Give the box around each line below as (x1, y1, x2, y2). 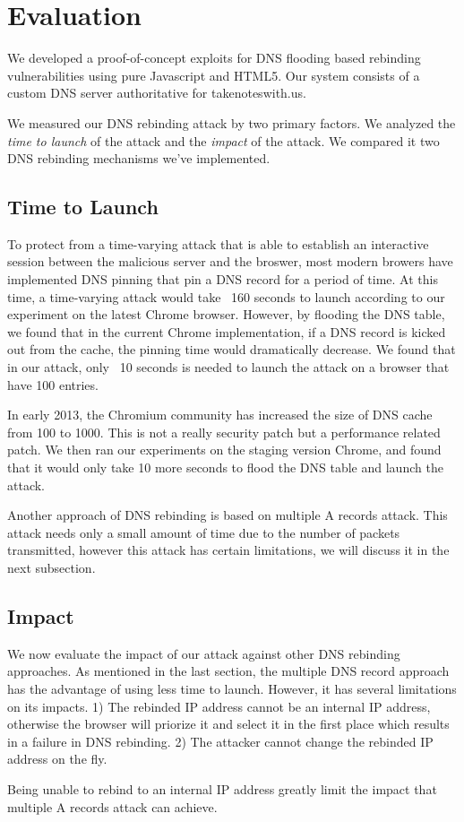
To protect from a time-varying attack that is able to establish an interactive (7, 234, 429, 253)
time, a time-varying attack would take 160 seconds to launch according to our (7, 287, 445, 306)
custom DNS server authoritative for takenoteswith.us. (7, 83, 306, 102)
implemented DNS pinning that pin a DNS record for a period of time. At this (7, 270, 438, 289)
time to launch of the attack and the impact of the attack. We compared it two (7, 131, 440, 150)
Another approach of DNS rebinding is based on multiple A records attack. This (7, 506, 448, 524)
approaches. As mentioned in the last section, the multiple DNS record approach (7, 662, 450, 680)
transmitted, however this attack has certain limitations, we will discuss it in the (7, 541, 450, 559)
